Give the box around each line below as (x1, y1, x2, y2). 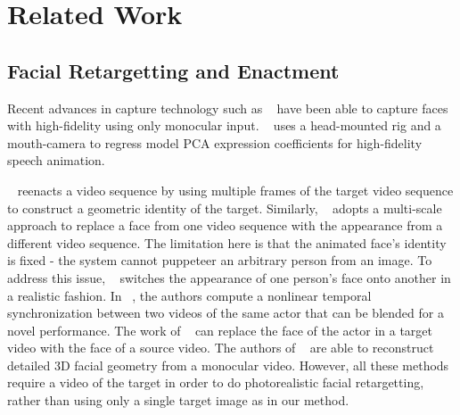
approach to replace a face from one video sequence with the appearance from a (7, 216, 443, 235)
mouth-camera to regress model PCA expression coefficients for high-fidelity (7, 133, 423, 152)
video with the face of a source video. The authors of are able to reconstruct (7, 338, 434, 357)
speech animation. (7, 151, 105, 170)
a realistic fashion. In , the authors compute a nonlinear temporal (7, 286, 372, 304)
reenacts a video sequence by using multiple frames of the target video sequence (17, 180, 454, 199)
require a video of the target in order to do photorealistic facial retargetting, (7, 373, 424, 392)
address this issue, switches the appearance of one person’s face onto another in (7, 268, 451, 286)
